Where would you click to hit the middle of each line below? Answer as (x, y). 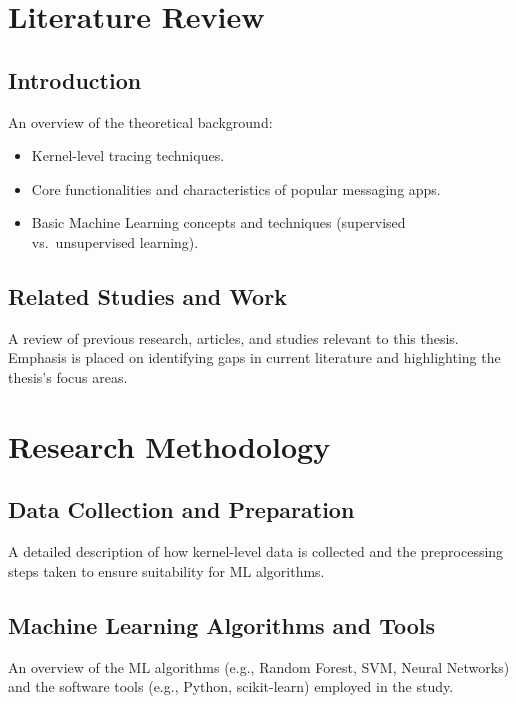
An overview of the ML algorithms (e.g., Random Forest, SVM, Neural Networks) (259, 666)
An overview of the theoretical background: (140, 121)
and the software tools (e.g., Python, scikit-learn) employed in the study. (231, 686)
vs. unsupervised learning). (115, 241)
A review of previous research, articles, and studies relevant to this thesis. (233, 337)
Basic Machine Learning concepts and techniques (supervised (218, 222)
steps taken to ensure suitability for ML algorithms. (166, 570)
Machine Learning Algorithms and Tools (222, 624)
